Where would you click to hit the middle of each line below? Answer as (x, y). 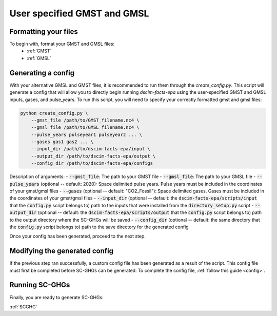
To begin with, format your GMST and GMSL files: (62, 44)
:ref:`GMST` (39, 51)
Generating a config (42, 73)
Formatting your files (44, 32)
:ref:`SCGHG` (23, 307)
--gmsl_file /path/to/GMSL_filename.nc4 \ (85, 127)
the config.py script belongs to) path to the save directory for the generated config (99, 227)
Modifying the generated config (62, 251)
